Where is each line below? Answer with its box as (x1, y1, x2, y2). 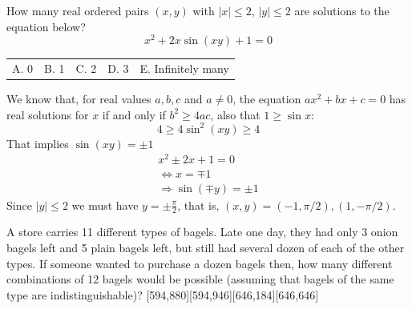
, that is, (177, 196, 220, 213)
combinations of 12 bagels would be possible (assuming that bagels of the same (6, 271, 394, 287)
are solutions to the (294, 2, 390, 18)
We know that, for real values (6, 90, 151, 107)
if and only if (102, 106, 166, 122)
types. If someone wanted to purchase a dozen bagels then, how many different (6, 255, 393, 271)
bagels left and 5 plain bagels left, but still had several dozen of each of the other (6, 239, 405, 255)
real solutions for (6, 106, 89, 122)
